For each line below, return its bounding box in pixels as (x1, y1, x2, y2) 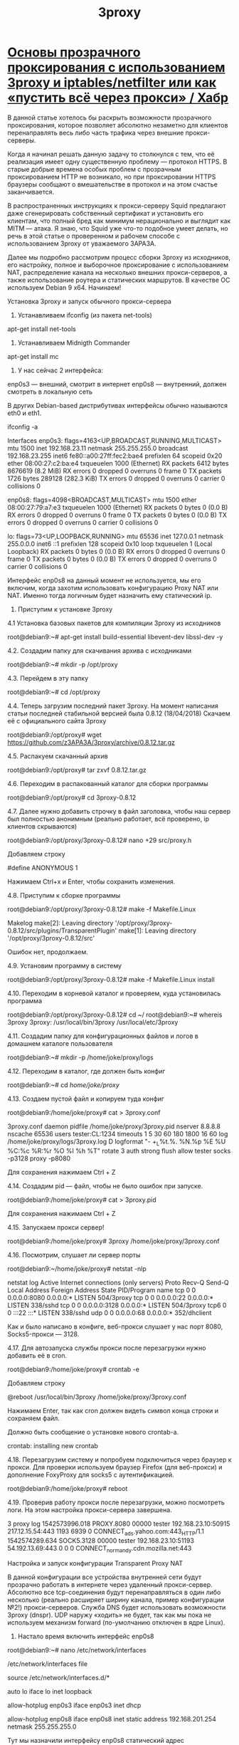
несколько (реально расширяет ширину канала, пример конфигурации (7, 1595, 225, 1604)
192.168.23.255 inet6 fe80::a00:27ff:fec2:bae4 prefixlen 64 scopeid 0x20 (7, 451, 223, 460)
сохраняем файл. (7, 1414, 60, 1422)
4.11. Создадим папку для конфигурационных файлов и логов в (7, 1032, 199, 1040)
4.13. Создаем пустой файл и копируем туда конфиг (7, 1094, 165, 1103)
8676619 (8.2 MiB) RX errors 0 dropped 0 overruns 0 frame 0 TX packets (7, 466, 222, 475)
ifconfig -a (7, 422, 38, 431)
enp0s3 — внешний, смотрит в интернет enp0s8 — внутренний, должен (7, 379, 227, 388)
